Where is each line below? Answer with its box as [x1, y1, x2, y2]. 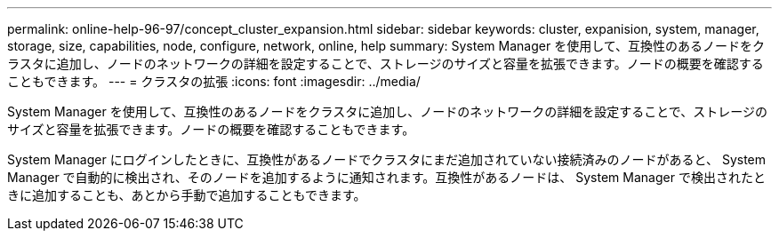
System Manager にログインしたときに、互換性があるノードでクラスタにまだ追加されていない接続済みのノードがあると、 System [7, 152, 767, 167]
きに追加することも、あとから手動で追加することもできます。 [7, 187, 366, 202]
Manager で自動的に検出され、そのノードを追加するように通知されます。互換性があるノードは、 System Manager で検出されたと [7, 170, 766, 185]
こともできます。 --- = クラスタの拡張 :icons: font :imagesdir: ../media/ [7, 74, 421, 89]
